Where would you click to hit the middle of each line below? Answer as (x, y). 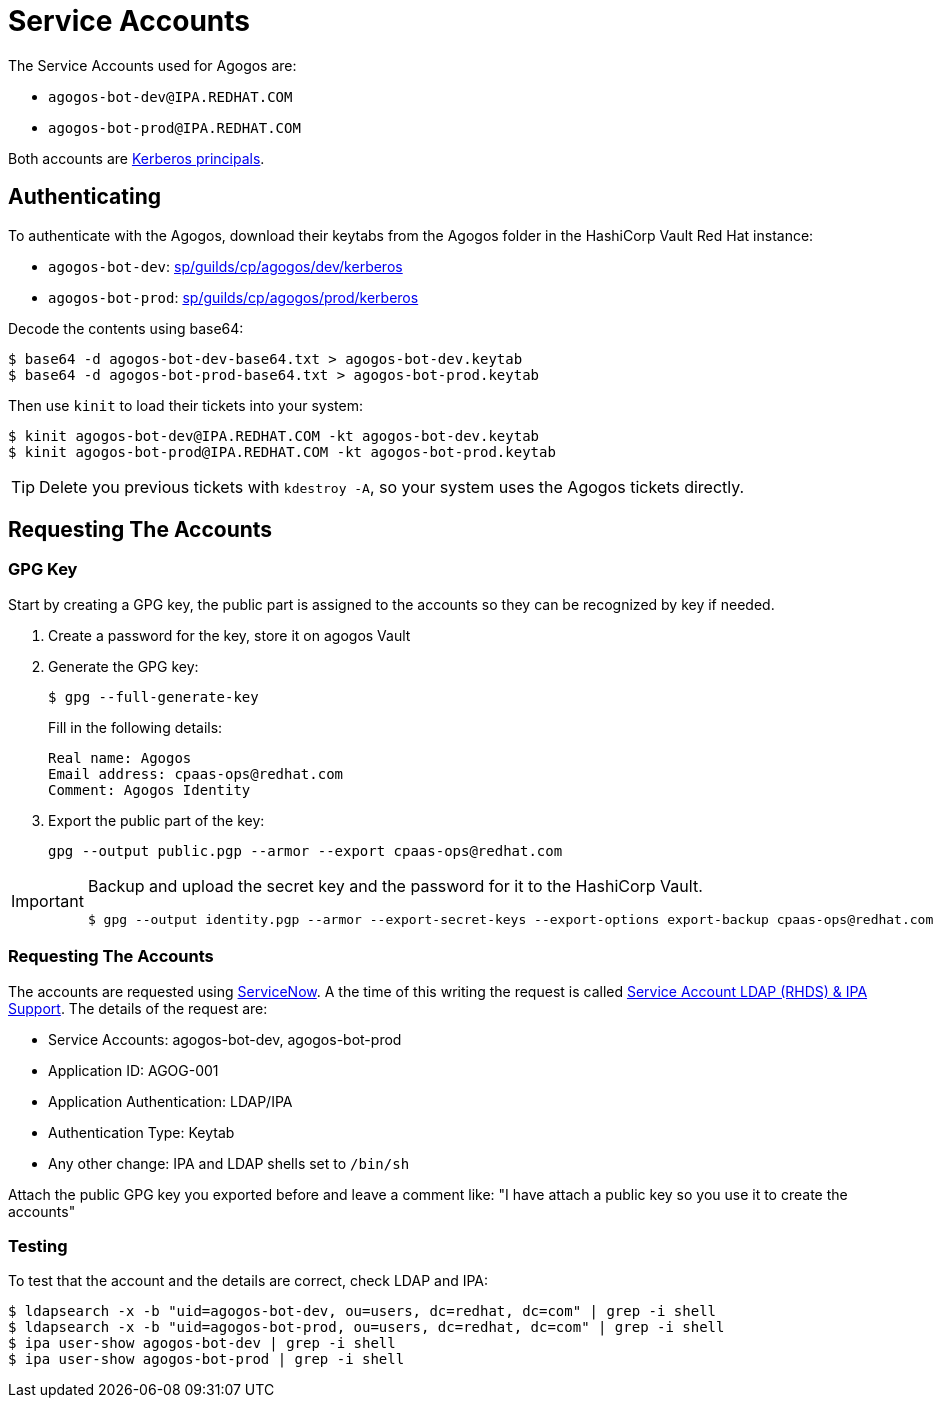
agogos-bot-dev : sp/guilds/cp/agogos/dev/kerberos (225, 266)
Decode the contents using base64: (126, 328)
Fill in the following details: (135, 727)
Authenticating (85, 197)
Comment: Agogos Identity (149, 789)
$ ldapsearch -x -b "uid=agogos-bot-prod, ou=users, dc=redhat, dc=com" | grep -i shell (366, 1327)
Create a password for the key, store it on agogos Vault (229, 635)
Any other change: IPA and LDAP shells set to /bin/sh (229, 1163)
